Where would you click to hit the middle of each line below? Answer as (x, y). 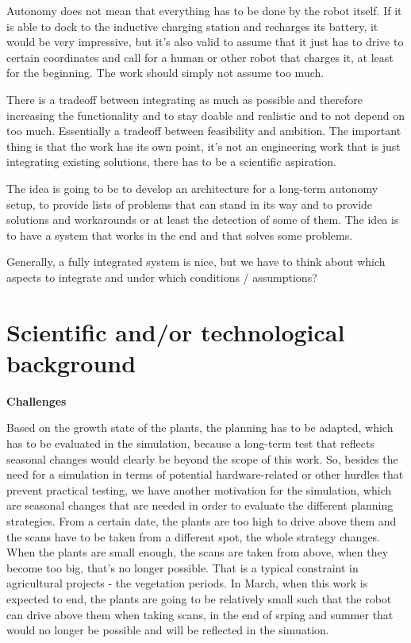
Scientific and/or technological (176, 331)
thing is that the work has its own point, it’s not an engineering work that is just (204, 146)
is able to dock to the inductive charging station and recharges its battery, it (192, 26)
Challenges (36, 400)
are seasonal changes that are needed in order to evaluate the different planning (200, 505)
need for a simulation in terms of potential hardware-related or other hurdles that (205, 474)
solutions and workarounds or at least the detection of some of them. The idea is (203, 219)
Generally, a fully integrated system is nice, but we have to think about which (196, 262)
